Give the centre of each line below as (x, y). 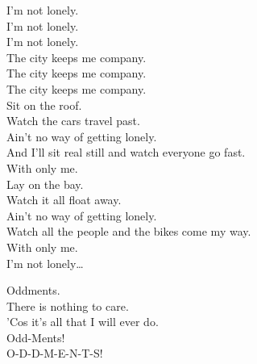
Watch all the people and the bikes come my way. (129, 231)
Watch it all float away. (64, 200)
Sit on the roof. (44, 105)
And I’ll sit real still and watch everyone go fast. (126, 152)
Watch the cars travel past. (73, 121)
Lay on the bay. (45, 184)
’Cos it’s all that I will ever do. (83, 322)
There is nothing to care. (68, 305)
